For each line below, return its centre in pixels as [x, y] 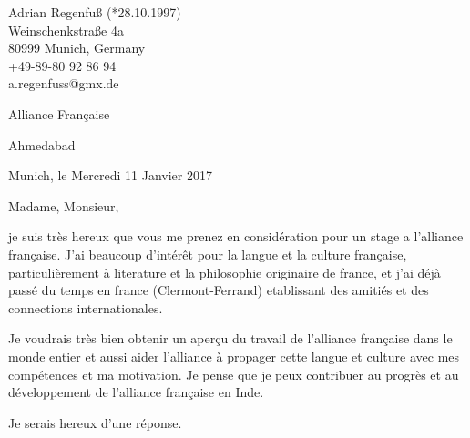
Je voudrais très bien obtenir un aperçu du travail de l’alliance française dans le [230, 338]
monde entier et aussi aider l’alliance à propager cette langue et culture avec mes [234, 356]
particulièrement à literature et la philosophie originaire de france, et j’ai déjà [225, 272]
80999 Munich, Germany [77, 48]
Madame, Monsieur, [64, 205]
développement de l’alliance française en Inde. [136, 392]
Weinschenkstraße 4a [66, 30]
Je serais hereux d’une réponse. [95, 422]
